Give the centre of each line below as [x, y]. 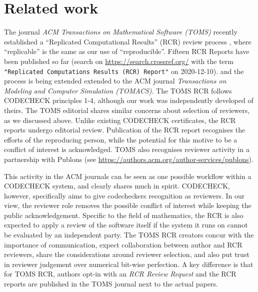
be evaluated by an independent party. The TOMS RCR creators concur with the [129, 235]
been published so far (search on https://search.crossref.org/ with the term [119, 61]
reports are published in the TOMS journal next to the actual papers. [111, 284]
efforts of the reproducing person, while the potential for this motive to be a [121, 139]
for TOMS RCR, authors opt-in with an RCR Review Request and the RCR [120, 274]
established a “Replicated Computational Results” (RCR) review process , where [128, 41]
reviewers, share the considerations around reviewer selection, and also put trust [127, 254]
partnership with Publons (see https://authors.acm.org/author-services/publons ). [129, 159]
